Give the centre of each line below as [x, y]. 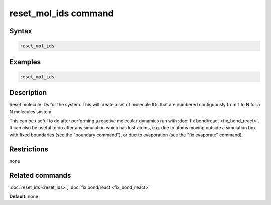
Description [28, 93]
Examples [25, 62]
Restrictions [29, 149]
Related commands [40, 175]
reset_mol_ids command [61, 13]
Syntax [21, 31]
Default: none [24, 197]
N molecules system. [31, 112]
